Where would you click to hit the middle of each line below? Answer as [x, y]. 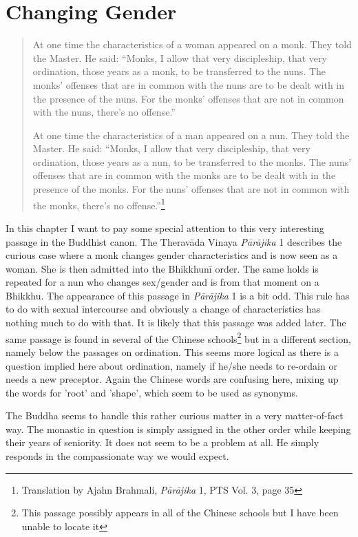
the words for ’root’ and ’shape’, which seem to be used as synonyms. [152, 392]
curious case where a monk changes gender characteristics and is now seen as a [172, 255]
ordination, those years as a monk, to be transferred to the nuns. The [179, 71]
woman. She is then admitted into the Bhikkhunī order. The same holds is [162, 268]
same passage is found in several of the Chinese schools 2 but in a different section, [179, 337]
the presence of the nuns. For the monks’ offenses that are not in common [188, 98]
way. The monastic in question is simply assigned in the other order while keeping [178, 429]
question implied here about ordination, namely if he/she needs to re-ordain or [171, 365]
